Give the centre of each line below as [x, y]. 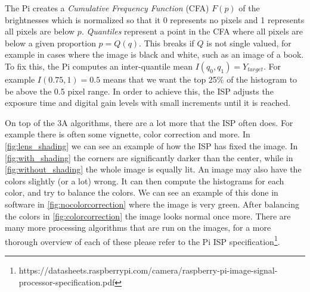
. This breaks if [167, 43]
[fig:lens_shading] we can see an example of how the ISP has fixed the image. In [151, 145]
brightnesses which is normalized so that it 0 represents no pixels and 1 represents [155, 19]
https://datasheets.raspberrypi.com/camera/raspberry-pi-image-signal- [148, 270]
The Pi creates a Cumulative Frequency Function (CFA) [107, 8]
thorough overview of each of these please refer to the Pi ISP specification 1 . [142, 240]
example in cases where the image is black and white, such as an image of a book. [154, 54]
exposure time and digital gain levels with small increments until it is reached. [148, 103]
